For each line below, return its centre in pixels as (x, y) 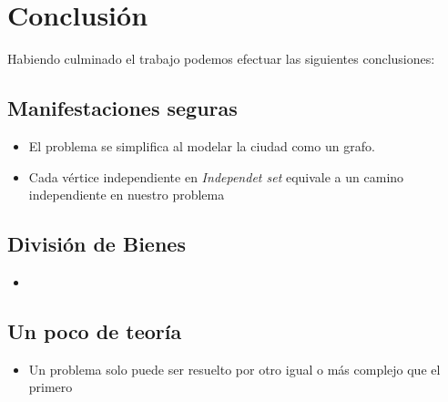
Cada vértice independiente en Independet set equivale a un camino (216, 176)
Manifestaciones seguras (122, 108)
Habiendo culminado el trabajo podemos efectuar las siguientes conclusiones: (221, 59)
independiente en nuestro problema (127, 195)
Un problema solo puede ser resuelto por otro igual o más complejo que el (234, 369)
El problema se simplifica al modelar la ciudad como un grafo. (202, 145)
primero (51, 387)
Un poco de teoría (95, 330)
